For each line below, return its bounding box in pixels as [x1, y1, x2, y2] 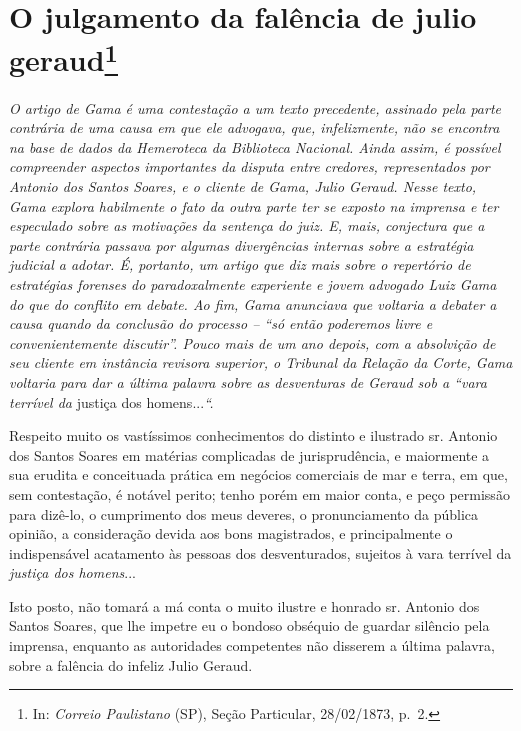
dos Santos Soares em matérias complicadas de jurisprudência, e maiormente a [9, 444, 490, 465]
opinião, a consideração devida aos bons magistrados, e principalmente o [9, 523, 453, 544]
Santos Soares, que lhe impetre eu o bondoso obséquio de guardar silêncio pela [9, 615, 490, 636]
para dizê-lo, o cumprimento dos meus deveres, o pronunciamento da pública [9, 503, 478, 524]
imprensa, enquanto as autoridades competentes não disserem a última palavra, [9, 635, 495, 656]
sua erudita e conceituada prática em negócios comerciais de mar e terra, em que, [9, 464, 508, 485]
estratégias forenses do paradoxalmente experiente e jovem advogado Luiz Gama [9, 273, 497, 294]
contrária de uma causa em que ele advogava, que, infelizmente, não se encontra [9, 117, 500, 138]
